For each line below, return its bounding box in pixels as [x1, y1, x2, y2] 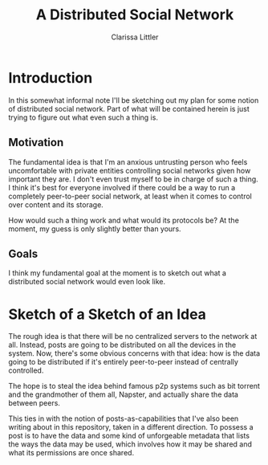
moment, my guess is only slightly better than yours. [8, 223, 182, 234]
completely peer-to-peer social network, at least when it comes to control [8, 191, 253, 201]
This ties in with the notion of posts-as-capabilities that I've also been [8, 414, 239, 423]
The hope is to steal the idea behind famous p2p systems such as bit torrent [8, 381, 261, 391]
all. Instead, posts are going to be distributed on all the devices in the [8, 340, 237, 350]
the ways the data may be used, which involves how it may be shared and [8, 439, 253, 449]
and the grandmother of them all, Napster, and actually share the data [8, 390, 239, 399]
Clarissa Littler [111, 32, 159, 42]
